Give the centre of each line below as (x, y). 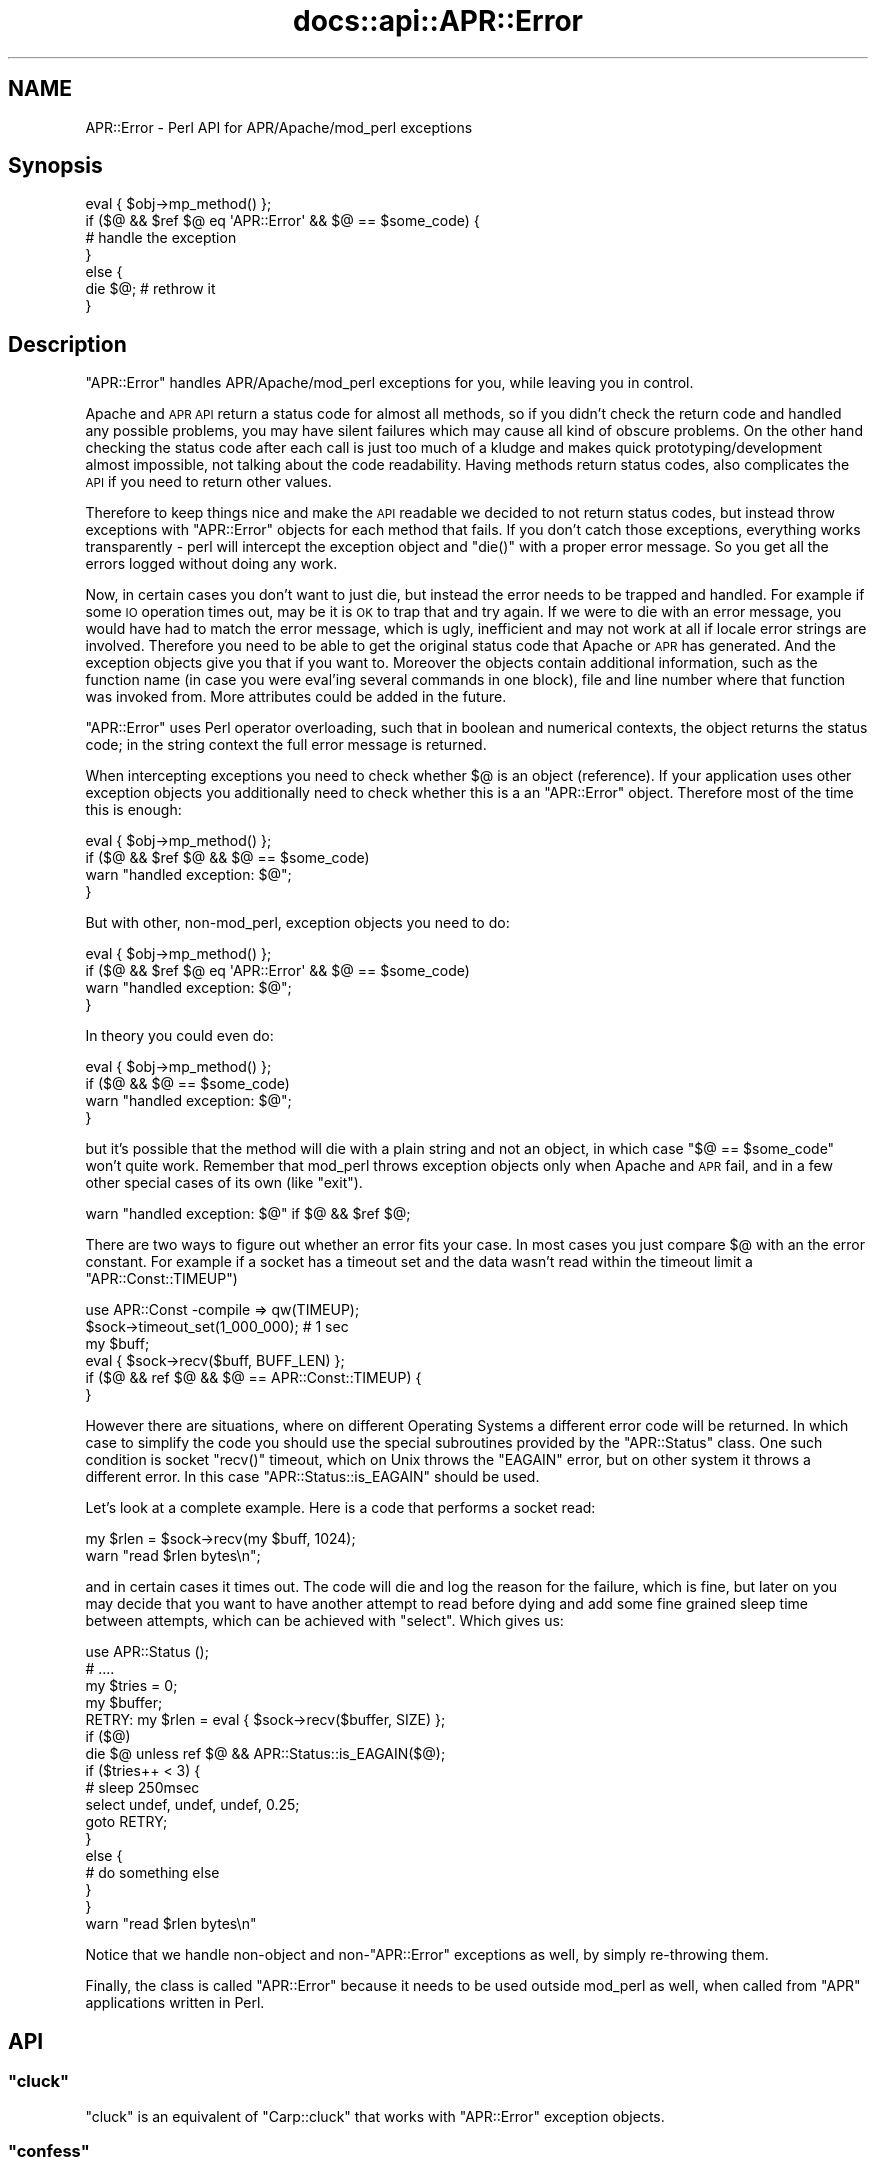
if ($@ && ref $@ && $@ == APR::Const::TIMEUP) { (253, 1378)
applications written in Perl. (175, 2003)
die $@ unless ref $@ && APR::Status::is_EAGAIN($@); (265, 1754)
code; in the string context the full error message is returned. (286, 745)
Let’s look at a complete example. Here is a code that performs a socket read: (340, 1508)
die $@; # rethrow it (150, 289)
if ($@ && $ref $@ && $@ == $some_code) (227, 858)
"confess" (49, 2150)
